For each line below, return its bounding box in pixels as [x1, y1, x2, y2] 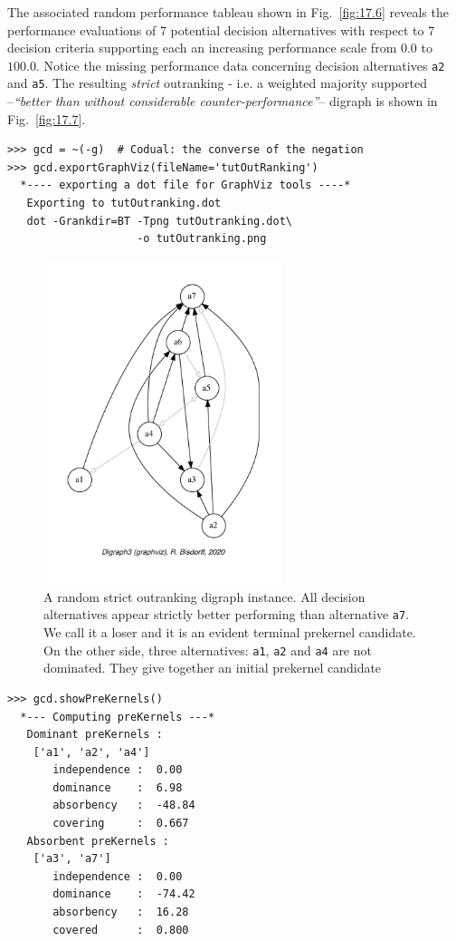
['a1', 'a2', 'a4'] [33, 745, 150, 759]
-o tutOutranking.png [137, 232, 267, 246]
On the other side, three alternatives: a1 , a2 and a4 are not [43, 640, 372, 659]
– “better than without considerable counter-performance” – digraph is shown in [7, 92, 438, 111]
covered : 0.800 [52, 923, 189, 936]
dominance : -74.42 [52, 888, 195, 901]
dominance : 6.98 [52, 781, 183, 794]
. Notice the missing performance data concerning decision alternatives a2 [35, 55, 445, 74]
